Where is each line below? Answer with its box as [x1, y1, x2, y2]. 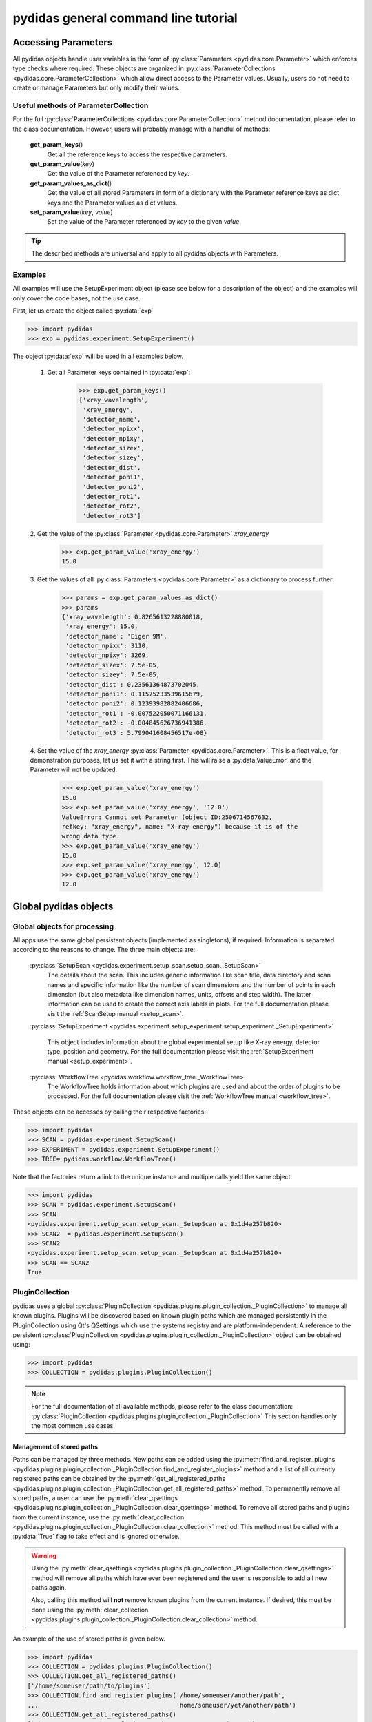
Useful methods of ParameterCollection [12, 101, 149, 110]
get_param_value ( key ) [30, 159, 94, 168]
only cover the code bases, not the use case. [12, 293, 141, 302]
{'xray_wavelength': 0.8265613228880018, [61, 613, 204, 621]
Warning [31, 1551, 56, 1559]
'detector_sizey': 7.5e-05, [65, 671, 161, 678]
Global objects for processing [12, 922, 114, 931]
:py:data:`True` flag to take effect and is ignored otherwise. [12, 1533, 180, 1541]
